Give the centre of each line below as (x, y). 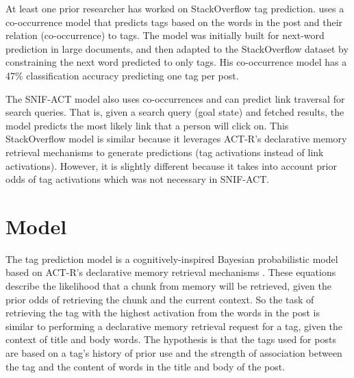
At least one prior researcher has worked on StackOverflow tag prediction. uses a (175, 8)
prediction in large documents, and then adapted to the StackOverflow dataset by (177, 48)
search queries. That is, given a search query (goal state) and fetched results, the (175, 112)
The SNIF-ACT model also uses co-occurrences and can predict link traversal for (175, 98)
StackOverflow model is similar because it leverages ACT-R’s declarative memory (176, 139)
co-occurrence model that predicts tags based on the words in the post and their (174, 22)
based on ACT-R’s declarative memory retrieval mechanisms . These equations (171, 272)
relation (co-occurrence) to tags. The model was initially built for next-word (165, 35)
